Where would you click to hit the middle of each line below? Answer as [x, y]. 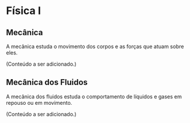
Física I [23, 11]
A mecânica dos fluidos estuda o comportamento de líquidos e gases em [94, 96]
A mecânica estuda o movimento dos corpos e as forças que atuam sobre [95, 46]
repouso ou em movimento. [39, 102]
